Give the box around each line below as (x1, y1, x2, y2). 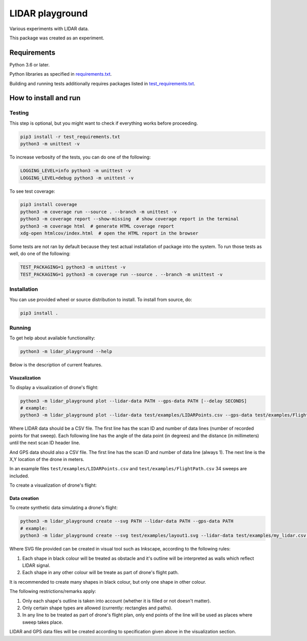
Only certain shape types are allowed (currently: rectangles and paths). (22, 605, 172, 611)
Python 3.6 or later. (9, 61, 50, 67)
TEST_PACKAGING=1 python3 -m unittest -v (20, 264, 126, 270)
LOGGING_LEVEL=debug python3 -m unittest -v (20, 175, 134, 181)
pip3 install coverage (20, 202, 77, 208)
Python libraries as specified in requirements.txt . (9, 71, 112, 77)
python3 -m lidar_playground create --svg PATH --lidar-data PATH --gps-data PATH (20, 518, 234, 524)
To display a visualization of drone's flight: (9, 384, 99, 391)
